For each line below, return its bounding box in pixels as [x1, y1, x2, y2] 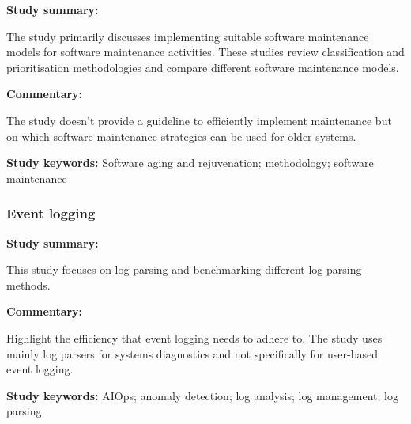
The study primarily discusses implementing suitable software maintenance [6, 28, 369, 44]
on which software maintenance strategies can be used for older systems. [6, 127, 356, 144]
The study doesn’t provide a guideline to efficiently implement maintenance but [6, 112, 392, 128]
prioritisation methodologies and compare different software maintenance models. [6, 59, 399, 75]
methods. [6, 276, 51, 293]
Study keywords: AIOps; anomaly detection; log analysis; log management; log [6, 387, 398, 403]
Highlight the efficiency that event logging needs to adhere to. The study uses [6, 329, 383, 346]
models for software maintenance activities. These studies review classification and [6, 44, 405, 60]
